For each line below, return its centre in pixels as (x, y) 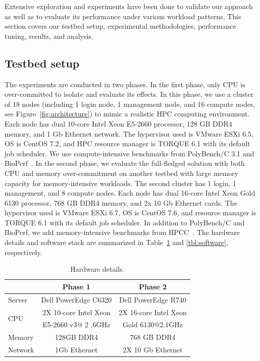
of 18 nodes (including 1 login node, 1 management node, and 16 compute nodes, (130, 104)
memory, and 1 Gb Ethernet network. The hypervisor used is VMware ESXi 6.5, (129, 133)
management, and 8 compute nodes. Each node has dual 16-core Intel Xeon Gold (130, 193)
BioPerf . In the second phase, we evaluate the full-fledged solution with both (125, 163)
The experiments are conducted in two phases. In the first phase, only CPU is (125, 84)
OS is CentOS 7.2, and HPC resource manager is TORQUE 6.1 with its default (127, 143)
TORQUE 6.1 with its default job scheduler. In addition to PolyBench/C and (125, 222)
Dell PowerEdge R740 (153, 299)
